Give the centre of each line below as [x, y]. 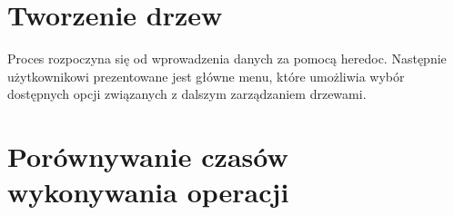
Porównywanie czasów [148, 156]
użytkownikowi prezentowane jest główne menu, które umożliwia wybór [206, 76]
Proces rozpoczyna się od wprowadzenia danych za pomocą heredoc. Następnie [227, 59]
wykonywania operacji [148, 192]
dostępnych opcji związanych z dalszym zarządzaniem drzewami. [187, 94]
